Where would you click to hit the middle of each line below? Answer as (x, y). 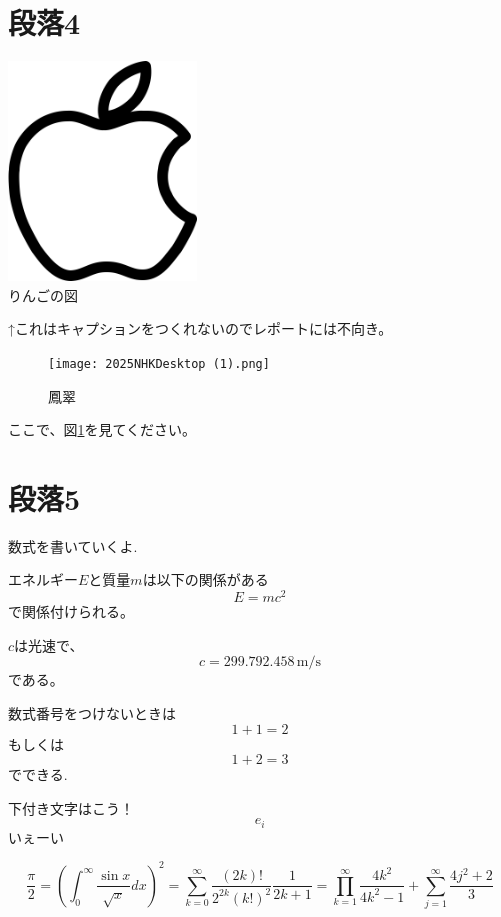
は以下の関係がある (205, 579)
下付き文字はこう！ (71, 807)
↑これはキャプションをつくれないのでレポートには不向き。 (200, 328)
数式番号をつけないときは (92, 712)
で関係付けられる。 (71, 611)
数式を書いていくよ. (73, 545)
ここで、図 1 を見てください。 (102, 429)
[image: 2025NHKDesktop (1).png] (159, 363)
